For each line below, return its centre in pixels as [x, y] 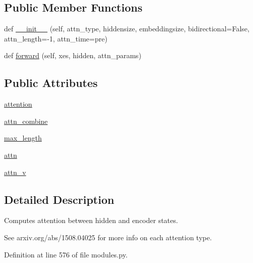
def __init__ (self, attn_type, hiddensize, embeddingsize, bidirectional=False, [127, 29]
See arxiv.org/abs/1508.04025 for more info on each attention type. [108, 237]
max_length [23, 138]
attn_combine [26, 121]
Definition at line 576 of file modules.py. [66, 254]
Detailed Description [59, 199]
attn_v [15, 172]
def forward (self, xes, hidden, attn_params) [73, 55]
